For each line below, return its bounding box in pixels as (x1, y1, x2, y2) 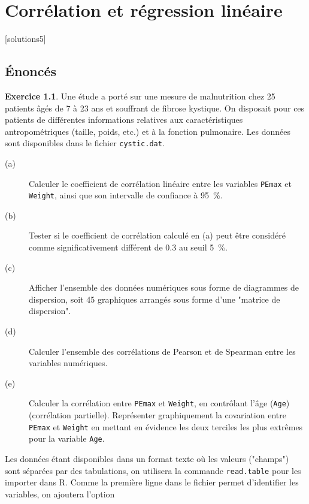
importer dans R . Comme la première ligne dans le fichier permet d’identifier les (5, 476, 299, 488)
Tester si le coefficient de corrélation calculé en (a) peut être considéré (29, 229, 286, 242)
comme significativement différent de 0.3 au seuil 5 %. (29, 241, 228, 253)
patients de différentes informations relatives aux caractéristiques (5, 113, 243, 126)
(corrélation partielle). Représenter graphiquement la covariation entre (29, 409, 286, 421)
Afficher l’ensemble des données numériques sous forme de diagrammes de (29, 281, 299, 294)
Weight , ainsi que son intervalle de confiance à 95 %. (29, 189, 223, 201)
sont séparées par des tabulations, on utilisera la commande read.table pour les (5, 464, 301, 476)
